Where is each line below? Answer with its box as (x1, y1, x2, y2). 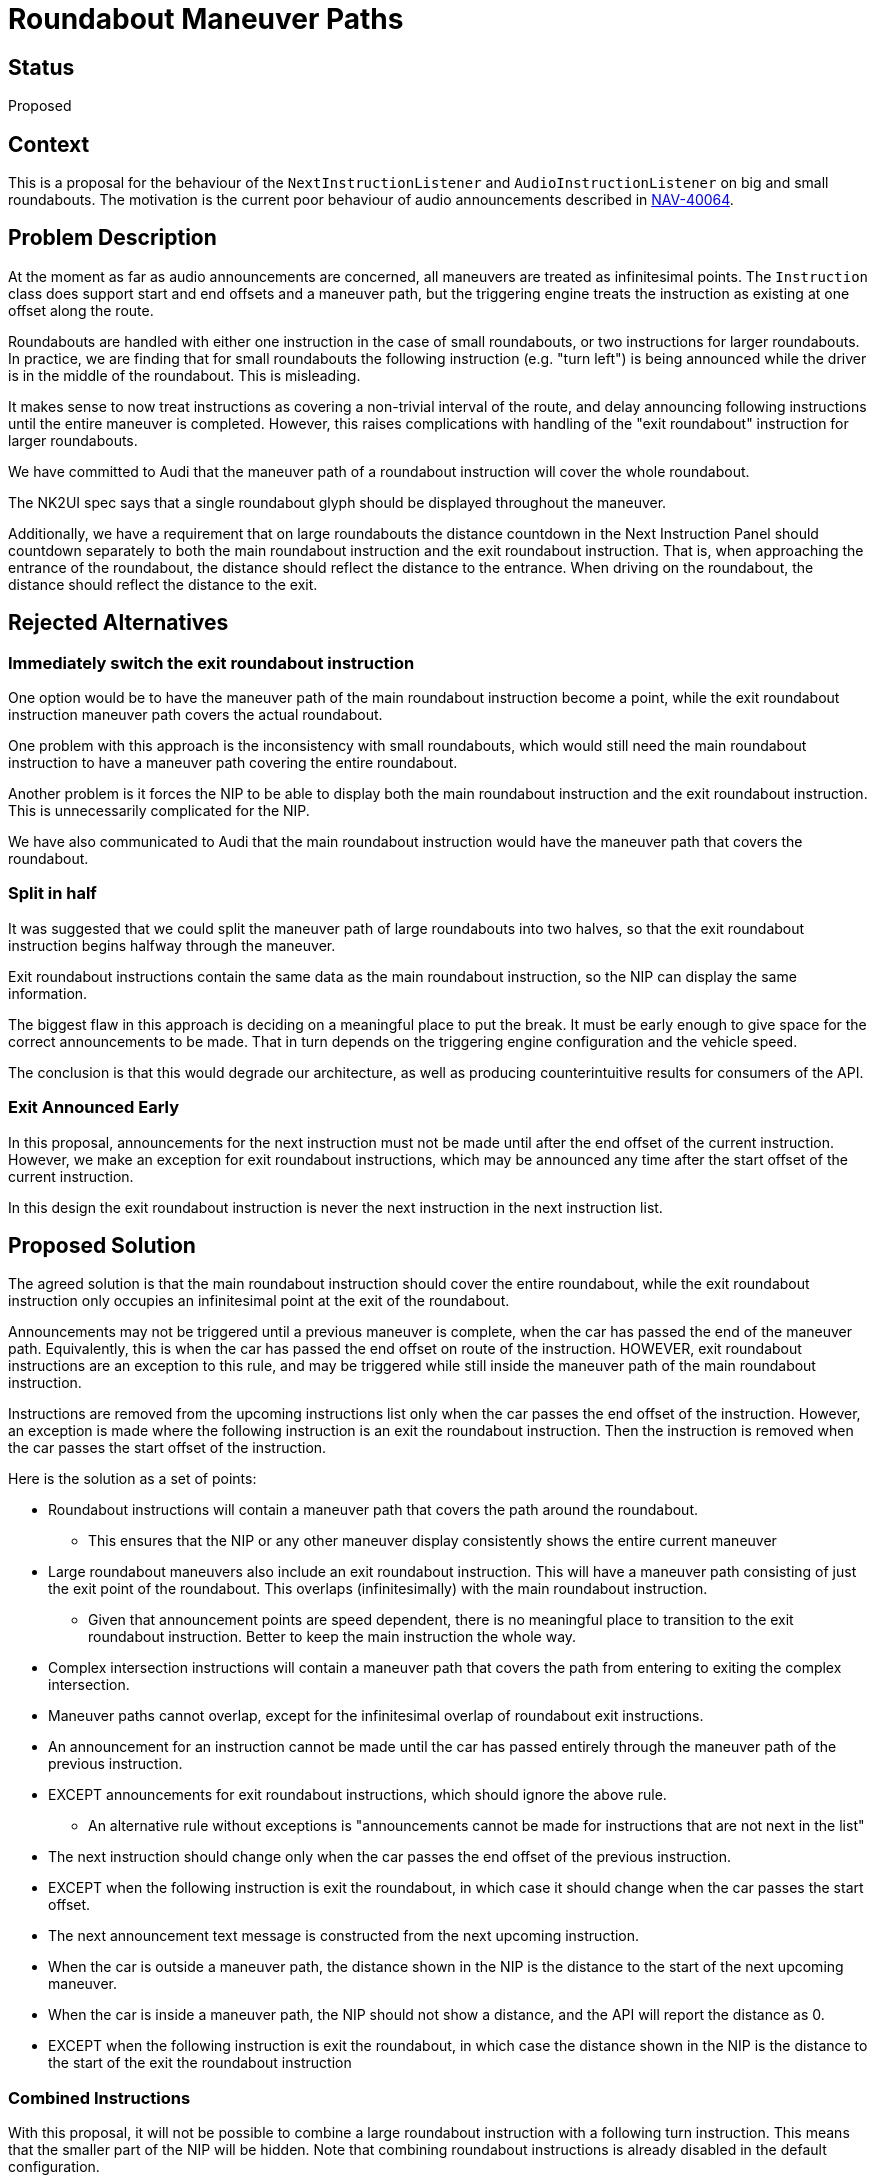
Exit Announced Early (8, 1097, 180, 1118)
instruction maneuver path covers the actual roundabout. (8, 706, 383, 724)
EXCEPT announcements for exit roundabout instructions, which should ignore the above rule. (48, 1786, 667, 1804)
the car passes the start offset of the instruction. (8, 1439, 327, 1457)
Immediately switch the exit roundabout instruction (8, 652, 415, 673)
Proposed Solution (8, 1233, 196, 1258)
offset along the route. (8, 301, 154, 319)
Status (8, 54, 75, 80)
